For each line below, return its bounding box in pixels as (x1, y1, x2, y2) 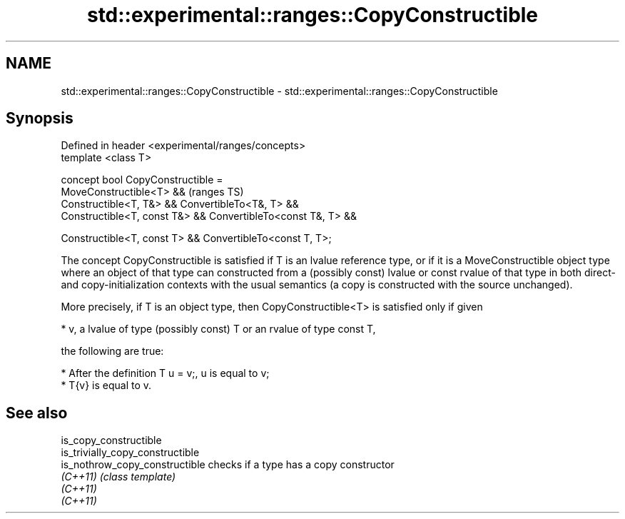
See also (6, 403, 68, 422)
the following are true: (61, 345, 164, 358)
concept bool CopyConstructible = (61, 173, 223, 186)
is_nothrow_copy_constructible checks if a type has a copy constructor (61, 458, 395, 471)
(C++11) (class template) (61, 470, 176, 483)
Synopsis (6, 109, 73, 128)
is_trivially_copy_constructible (61, 446, 200, 459)
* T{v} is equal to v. (61, 379, 152, 392)
